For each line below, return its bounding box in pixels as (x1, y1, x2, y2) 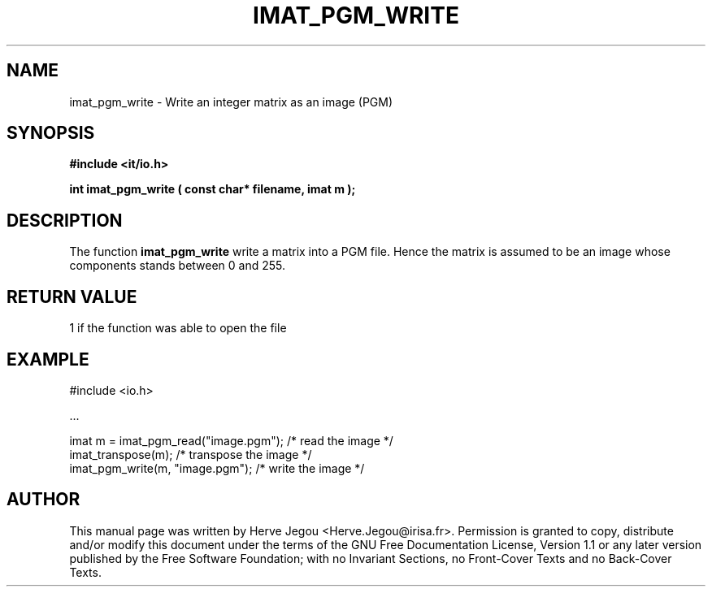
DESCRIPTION (7, 210, 123, 231)
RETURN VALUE (7, 286, 137, 307)
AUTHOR (7, 489, 80, 510)
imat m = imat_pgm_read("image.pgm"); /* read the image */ (69, 433, 393, 448)
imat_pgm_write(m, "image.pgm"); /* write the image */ (69, 461, 365, 475)
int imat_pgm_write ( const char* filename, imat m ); (69, 182, 356, 197)
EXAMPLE (7, 348, 89, 370)
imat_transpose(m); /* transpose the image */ (69, 447, 312, 461)
